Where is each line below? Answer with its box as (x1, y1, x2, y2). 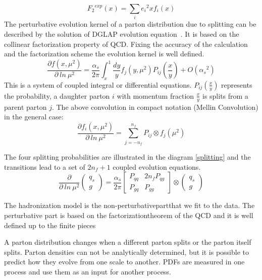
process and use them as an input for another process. (4, 266, 171, 276)
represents (221, 79, 252, 90)
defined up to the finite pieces (4, 220, 96, 230)
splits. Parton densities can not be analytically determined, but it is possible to (4, 246, 249, 257)
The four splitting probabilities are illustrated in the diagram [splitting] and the (4, 152, 251, 162)
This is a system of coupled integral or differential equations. (4, 79, 192, 90)
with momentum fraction (117, 90, 194, 101)
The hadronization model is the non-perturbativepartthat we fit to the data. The (4, 200, 255, 211)
